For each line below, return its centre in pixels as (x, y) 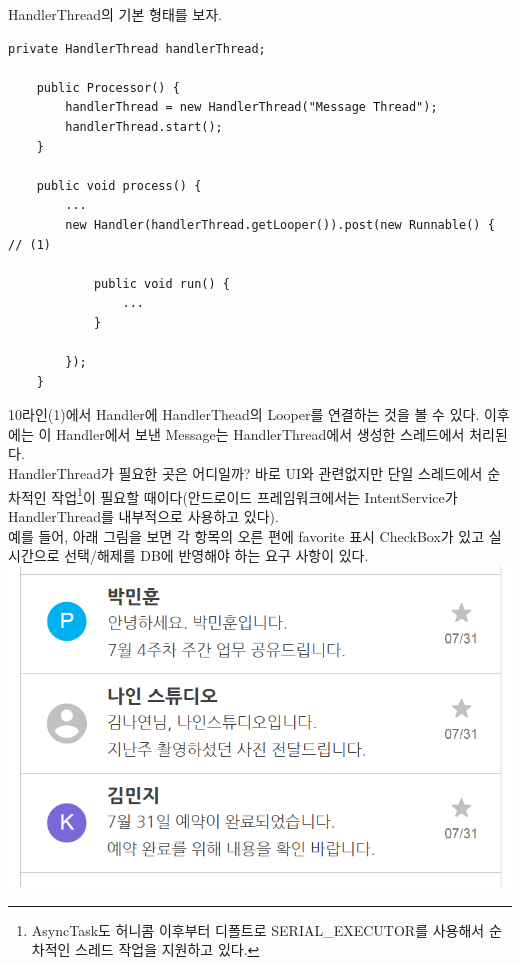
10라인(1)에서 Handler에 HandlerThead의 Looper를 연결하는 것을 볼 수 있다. (244, 414)
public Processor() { (108, 87)
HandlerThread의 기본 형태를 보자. (115, 14)
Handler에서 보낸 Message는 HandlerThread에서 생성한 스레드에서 (260, 433)
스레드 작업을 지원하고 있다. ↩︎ (167, 949)
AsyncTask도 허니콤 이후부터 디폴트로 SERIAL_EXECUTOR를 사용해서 (258, 929)
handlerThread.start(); (144, 126)
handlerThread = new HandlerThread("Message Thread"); (251, 107)
